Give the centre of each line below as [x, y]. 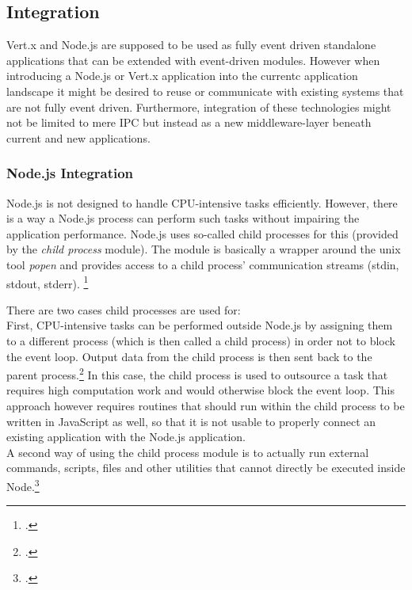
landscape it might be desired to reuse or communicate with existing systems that [205, 91]
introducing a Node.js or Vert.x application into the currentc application [182, 76]
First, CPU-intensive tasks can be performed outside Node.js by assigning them [200, 325]
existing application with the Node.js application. [126, 437]
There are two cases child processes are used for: [124, 309]
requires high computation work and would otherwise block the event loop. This [201, 390]
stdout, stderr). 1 [48, 282]
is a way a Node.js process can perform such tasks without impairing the [183, 218]
